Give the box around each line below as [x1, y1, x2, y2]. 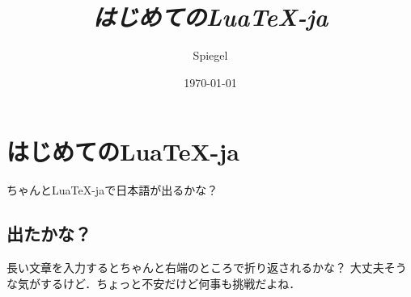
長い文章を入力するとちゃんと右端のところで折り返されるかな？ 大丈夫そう [6, 259, 407, 276]
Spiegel [193, 47, 228, 64]
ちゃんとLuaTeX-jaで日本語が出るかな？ [6, 182, 218, 199]
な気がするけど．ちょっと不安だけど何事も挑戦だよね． [6, 274, 301, 291]
